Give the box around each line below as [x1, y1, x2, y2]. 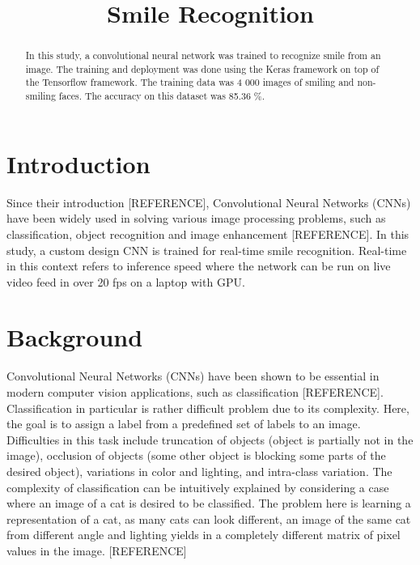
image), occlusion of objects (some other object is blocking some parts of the [6, 447, 386, 464]
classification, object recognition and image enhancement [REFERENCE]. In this [6, 225, 409, 242]
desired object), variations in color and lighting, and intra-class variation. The [6, 462, 392, 479]
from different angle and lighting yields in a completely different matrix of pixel [6, 526, 401, 543]
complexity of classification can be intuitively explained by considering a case [6, 478, 389, 495]
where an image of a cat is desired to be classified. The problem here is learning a [6, 495, 411, 512]
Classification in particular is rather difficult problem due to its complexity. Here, [6, 399, 409, 416]
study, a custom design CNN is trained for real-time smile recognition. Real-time [6, 241, 407, 258]
